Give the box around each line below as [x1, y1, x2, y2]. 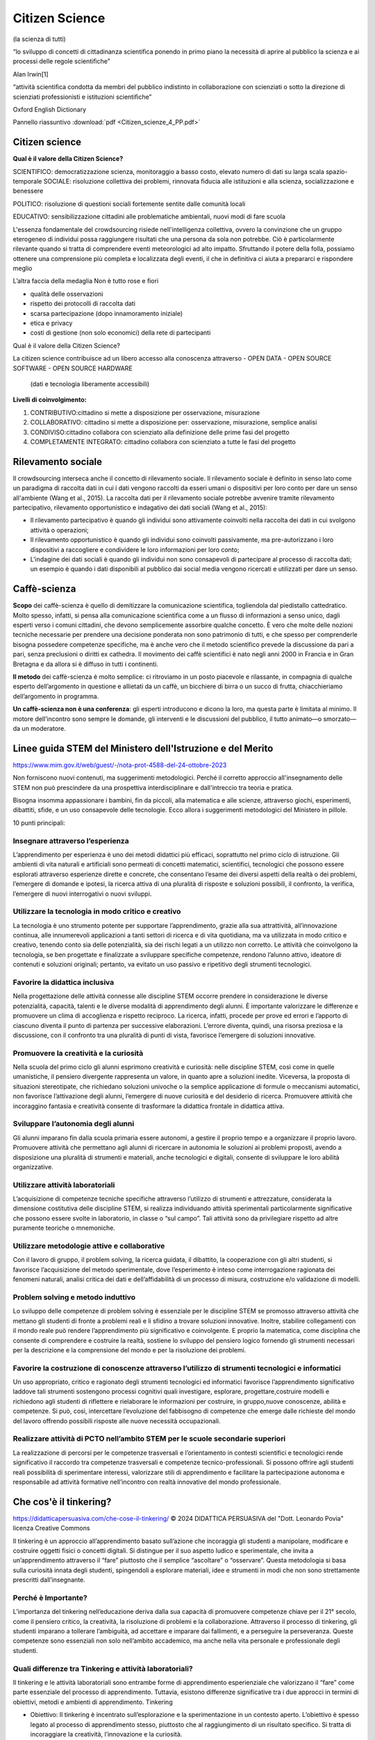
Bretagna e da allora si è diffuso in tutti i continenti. [12, 660, 159, 668]
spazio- [325, 167, 348, 175]
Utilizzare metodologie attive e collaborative [12, 1241, 165, 1251]
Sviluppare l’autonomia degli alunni [12, 1119, 135, 1129]
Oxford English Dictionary [12, 105, 87, 113]
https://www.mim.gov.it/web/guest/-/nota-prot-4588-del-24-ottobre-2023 [12, 761, 227, 769]
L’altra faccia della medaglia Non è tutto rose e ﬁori [12, 277, 159, 285]
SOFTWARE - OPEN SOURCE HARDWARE [12, 364, 133, 372]
